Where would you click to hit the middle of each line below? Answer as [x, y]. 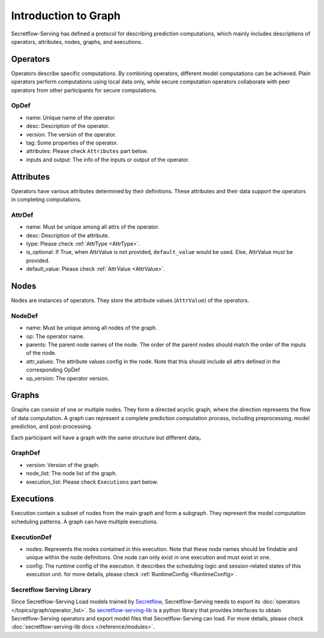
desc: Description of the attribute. [68, 235]
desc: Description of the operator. [68, 126]
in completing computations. [46, 200]
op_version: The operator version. [67, 378]
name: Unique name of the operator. [71, 118]
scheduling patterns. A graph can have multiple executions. [85, 522]
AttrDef [22, 215]
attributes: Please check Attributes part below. [87, 151]
